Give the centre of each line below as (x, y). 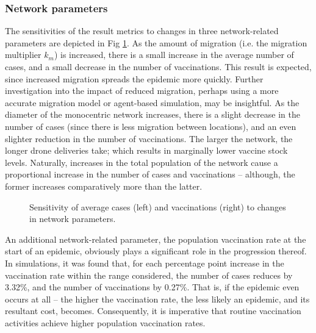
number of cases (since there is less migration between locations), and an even (151, 126)
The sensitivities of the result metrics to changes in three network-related (142, 31)
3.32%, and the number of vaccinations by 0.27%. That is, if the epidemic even (152, 287)
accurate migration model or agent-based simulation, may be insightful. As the (152, 102)
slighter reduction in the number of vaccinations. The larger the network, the (149, 138)
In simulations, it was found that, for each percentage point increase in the (145, 263)
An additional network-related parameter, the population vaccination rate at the (156, 239)
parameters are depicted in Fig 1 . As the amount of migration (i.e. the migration (156, 42)
